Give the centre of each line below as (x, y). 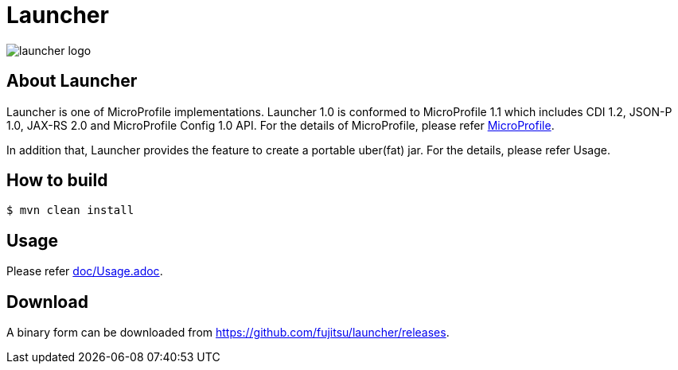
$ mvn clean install (70, 210)
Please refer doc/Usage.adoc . (85, 271)
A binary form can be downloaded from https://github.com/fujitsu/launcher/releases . (228, 333)
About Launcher (72, 81)
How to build (57, 181)
